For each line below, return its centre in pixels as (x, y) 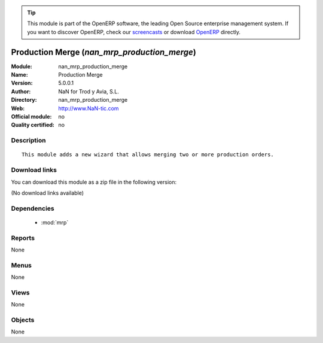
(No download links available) (47, 193)
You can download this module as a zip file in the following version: (94, 182)
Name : (19, 75)
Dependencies (33, 208)
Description (28, 141)
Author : (21, 91)
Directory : (24, 100)
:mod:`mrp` (55, 222)
